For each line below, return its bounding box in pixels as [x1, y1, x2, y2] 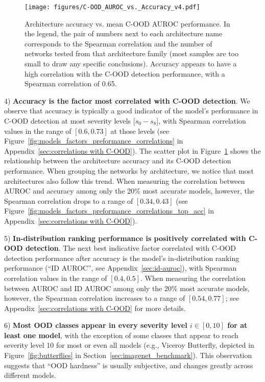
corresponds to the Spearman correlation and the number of [25, 38, 212, 49]
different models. [4, 370, 56, 380]
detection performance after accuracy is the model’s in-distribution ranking [4, 252, 239, 263]
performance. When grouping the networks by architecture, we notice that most [4, 165, 254, 176]
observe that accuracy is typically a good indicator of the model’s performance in [4, 105, 258, 116]
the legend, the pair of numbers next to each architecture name [25, 28, 223, 39]
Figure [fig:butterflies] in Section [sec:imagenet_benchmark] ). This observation [4, 350, 252, 361]
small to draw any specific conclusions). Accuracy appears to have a [25, 58, 237, 69]
